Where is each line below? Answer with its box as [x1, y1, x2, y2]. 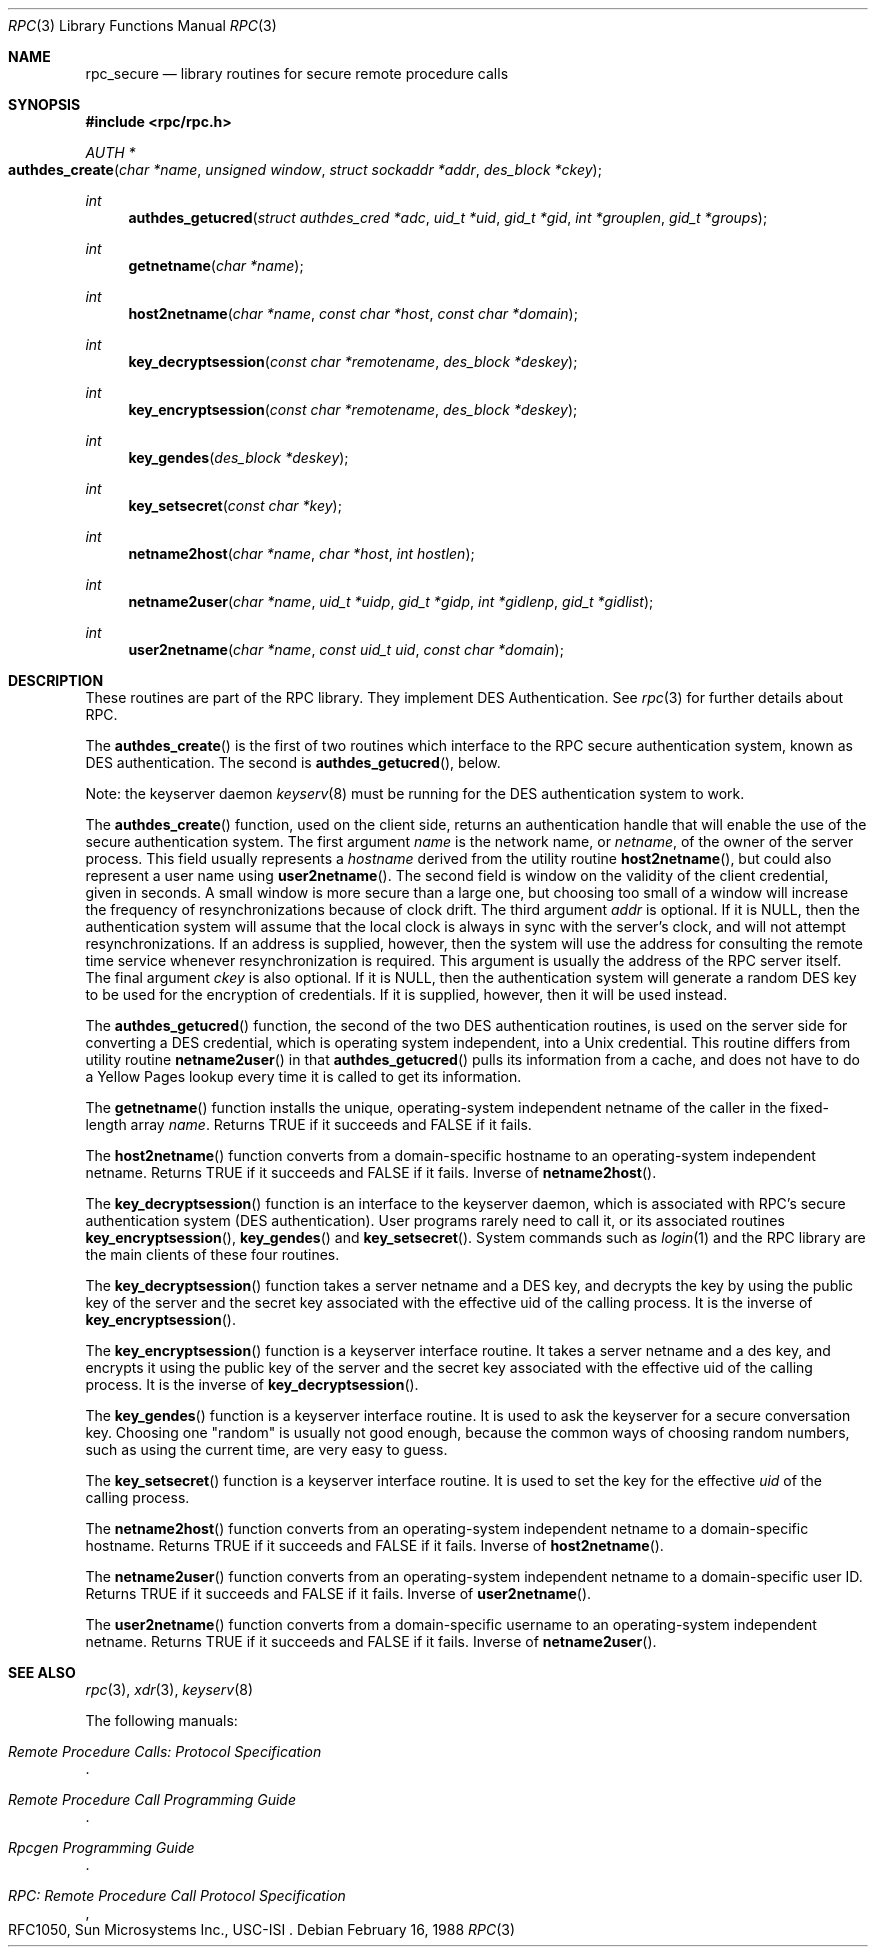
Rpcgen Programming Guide [8, 1839, 195, 1856]
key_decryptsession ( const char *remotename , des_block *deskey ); [128, 353, 578, 370]
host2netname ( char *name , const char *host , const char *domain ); [128, 305, 578, 322]
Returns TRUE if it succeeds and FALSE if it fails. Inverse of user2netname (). [85, 1585, 592, 1602]
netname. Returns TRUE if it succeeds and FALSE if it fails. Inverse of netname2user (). [85, 1633, 657, 1650]
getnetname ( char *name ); [128, 257, 304, 274]
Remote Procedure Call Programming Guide [8, 1791, 296, 1808]
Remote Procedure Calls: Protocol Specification [8, 1743, 322, 1760]
